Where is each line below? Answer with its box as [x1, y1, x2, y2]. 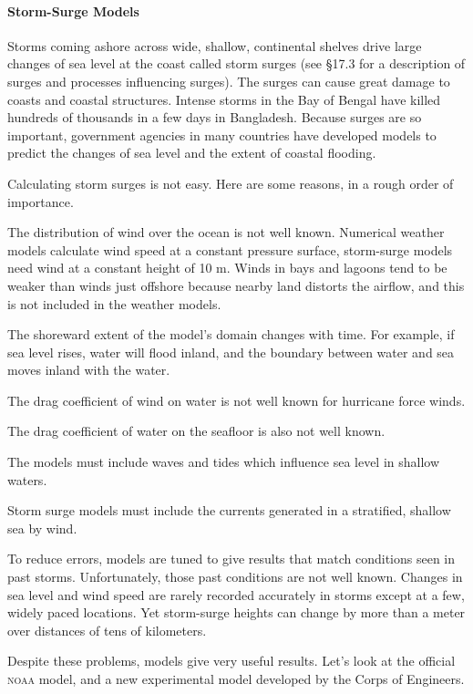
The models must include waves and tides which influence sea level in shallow [7, 452, 440, 471]
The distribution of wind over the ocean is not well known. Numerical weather [7, 223, 445, 242]
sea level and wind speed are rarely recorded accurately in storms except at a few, [7, 585, 465, 604]
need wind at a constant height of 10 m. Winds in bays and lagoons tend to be [7, 258, 447, 277]
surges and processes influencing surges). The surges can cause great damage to [7, 71, 450, 90]
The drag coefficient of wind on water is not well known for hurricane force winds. [7, 390, 466, 409]
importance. [7, 192, 74, 211]
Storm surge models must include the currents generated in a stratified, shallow [7, 501, 451, 520]
